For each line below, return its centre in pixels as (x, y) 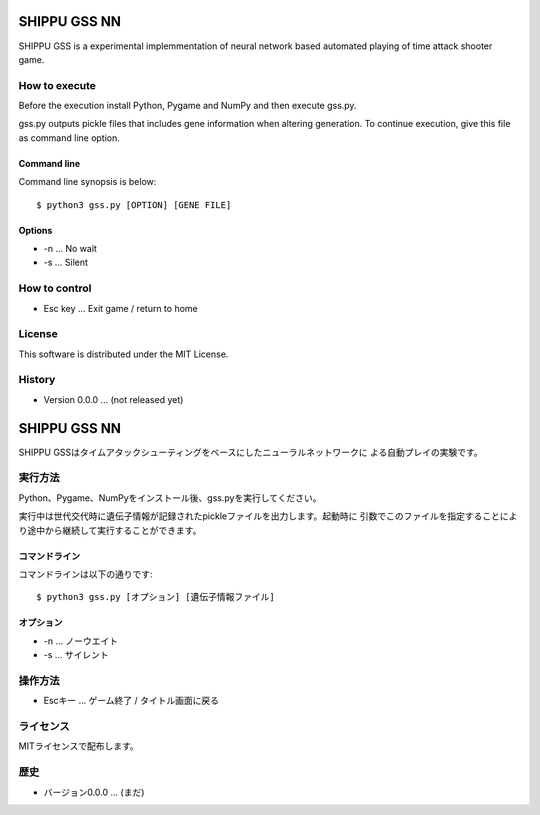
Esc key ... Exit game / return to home (121, 308)
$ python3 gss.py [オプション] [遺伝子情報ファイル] (155, 597)
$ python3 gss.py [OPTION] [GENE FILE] (134, 204)
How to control (55, 288)
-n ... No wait (70, 248)
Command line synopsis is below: (87, 182)
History (37, 380)
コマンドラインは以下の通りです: (86, 574)
